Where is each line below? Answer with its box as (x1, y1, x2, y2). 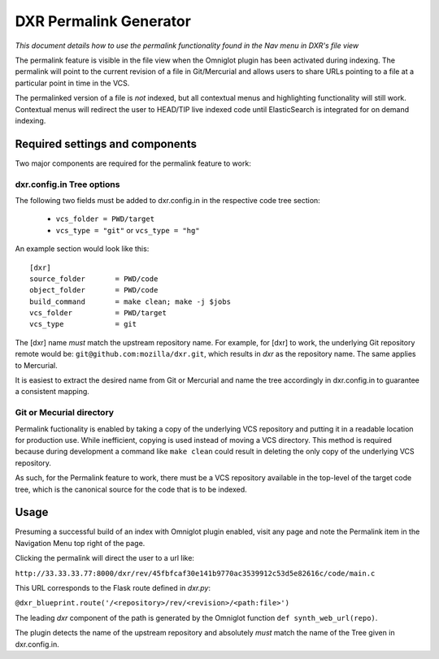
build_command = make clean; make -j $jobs (29, 297, 232, 306)
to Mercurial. (15, 360, 58, 370)
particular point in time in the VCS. (15, 78, 130, 88)
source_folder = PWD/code (29, 274, 159, 284)
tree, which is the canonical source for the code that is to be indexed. (15, 484, 247, 494)
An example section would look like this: (15, 244, 150, 254)
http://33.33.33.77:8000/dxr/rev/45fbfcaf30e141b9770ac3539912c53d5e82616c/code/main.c (15, 569, 376, 578)
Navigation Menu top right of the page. (15, 538, 146, 548)
